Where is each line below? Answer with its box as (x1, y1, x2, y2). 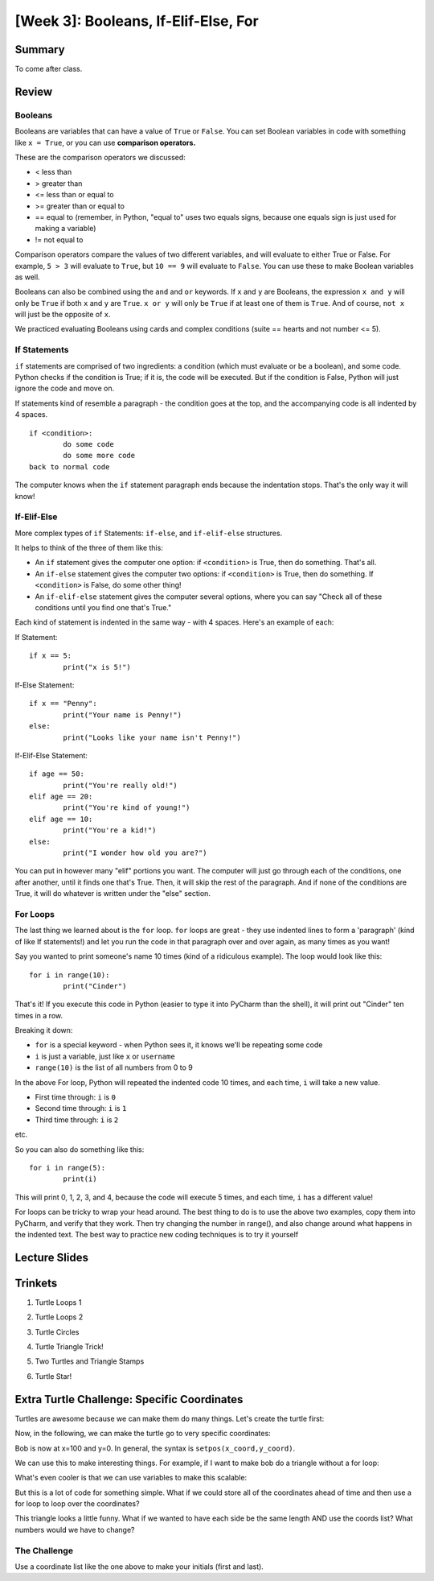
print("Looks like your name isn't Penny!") (63, 733, 241, 742)
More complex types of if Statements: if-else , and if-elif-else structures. (14, 528, 283, 538)
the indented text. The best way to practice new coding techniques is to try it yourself (14, 1229, 299, 1239)
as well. (14, 272, 40, 282)
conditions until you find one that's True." (35, 603, 172, 612)
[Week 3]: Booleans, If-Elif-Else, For (14, 12, 259, 30)
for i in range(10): (29, 970, 110, 980)
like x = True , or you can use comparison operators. (14, 138, 196, 147)
